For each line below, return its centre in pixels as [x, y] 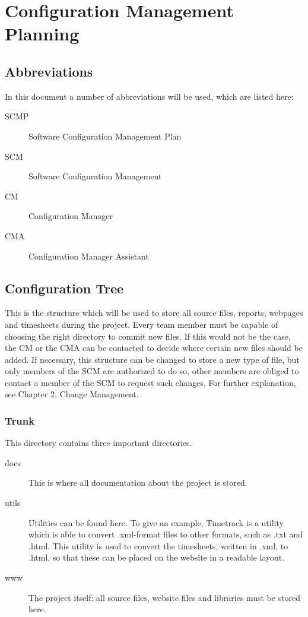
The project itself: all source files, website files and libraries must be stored [165, 597]
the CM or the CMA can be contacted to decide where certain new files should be [154, 348]
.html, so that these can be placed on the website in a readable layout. [157, 557]
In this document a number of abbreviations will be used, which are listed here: [149, 96]
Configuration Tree [64, 288]
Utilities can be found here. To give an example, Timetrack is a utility [156, 522]
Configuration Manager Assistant [89, 256]
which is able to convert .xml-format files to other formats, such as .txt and [166, 534]
